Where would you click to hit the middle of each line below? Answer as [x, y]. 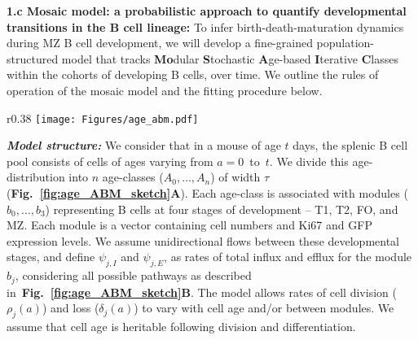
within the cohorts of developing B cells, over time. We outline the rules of [193, 74]
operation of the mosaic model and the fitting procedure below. [165, 90]
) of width [235, 177]
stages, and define [51, 257]
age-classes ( [133, 177]
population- [345, 43]
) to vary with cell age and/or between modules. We [264, 308]
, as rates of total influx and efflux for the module [288, 257]
